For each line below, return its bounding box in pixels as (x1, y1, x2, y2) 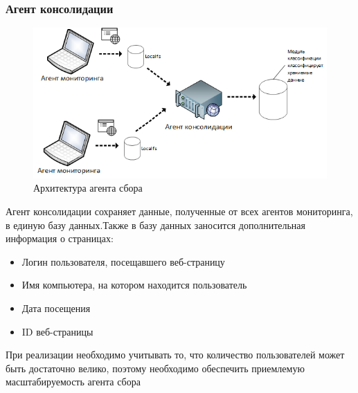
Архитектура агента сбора (33, 181, 143, 195)
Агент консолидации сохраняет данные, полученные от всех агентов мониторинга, (6, 203, 353, 218)
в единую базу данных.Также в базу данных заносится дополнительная (6, 217, 306, 232)
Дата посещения (21, 300, 91, 315)
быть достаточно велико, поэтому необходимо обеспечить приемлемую (6, 360, 305, 375)
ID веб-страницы (21, 324, 93, 338)
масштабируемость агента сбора (6, 374, 141, 389)
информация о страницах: (6, 231, 114, 246)
